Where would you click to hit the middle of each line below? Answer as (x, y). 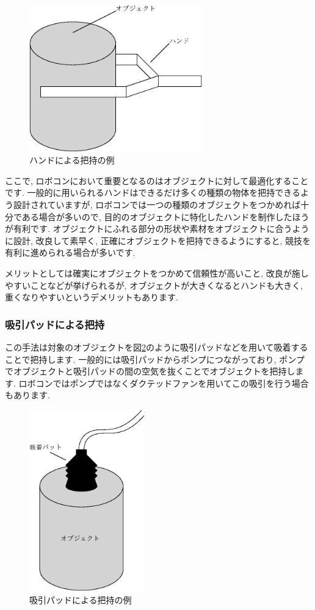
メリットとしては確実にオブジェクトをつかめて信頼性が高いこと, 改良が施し (157, 273)
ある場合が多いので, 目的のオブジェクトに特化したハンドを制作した (157, 216)
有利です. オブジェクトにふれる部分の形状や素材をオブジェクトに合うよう (161, 229)
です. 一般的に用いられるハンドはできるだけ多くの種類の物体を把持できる (153, 192)
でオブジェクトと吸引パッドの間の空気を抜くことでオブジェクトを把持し (150, 371)
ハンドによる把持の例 (72, 160)
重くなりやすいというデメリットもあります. (92, 297)
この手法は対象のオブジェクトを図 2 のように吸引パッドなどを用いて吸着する (157, 347)
